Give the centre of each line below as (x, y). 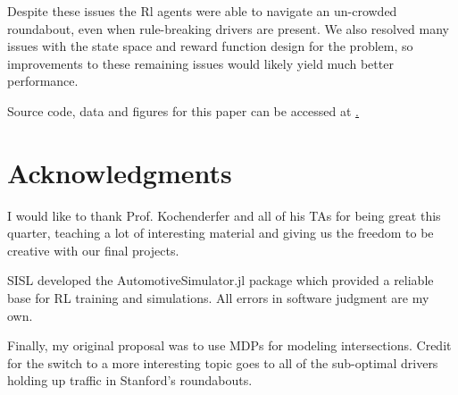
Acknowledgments (120, 172)
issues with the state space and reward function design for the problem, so (210, 46)
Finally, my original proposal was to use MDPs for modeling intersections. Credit (229, 345)
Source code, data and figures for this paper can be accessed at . (183, 110)
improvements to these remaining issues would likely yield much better (200, 63)
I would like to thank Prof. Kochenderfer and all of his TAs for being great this (224, 215)
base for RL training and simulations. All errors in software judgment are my (218, 298)
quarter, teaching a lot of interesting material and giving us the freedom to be (221, 233)
